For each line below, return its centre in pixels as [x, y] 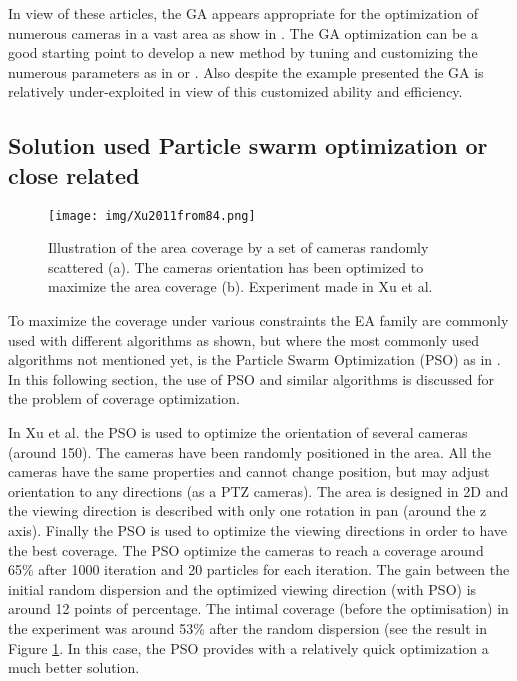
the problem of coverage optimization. [124, 398]
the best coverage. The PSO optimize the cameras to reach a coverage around [246, 549]
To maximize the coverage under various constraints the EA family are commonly [258, 320]
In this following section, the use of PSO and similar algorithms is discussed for [251, 378]
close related [74, 174]
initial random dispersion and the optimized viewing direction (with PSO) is [242, 588]
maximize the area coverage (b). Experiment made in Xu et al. [240, 286]
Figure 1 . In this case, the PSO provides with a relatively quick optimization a [248, 647]
